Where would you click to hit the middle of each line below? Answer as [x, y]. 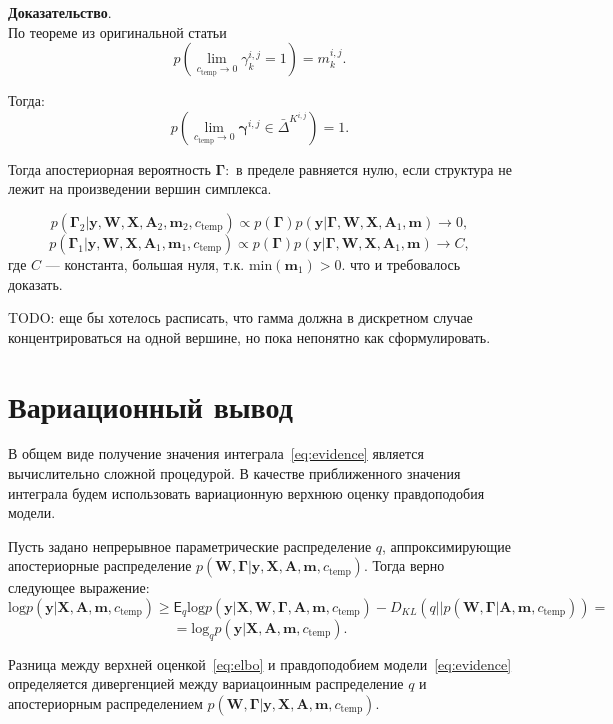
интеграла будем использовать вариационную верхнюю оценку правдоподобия [246, 492]
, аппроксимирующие [446, 545]
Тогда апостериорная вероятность [109, 168]
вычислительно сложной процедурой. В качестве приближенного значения [234, 473]
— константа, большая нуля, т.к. [145, 263]
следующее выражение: [79, 587]
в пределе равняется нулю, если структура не [374, 168]
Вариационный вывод [150, 405]
